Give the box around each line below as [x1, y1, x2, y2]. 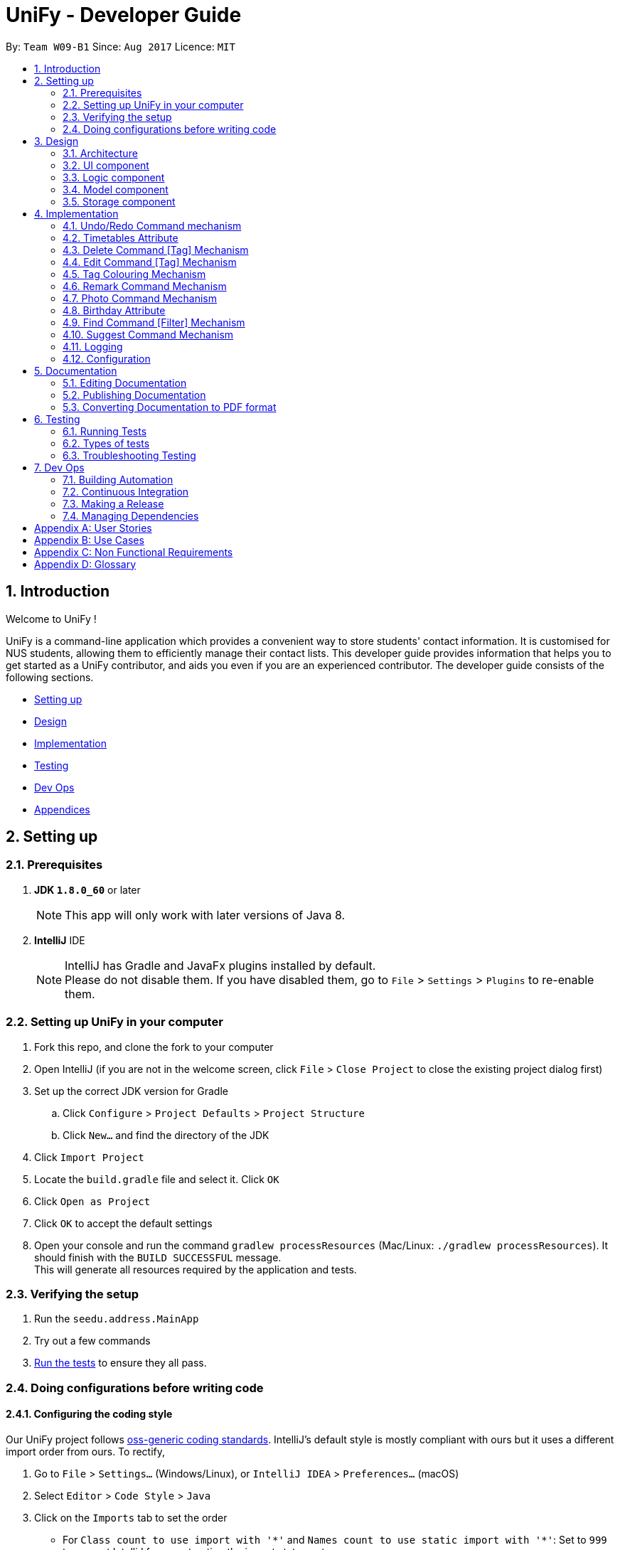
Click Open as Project [34, 1194, 151, 1207]
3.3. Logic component [63, 171, 165, 183]
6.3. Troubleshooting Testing [63, 449, 196, 461]
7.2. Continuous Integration [63, 485, 189, 498]
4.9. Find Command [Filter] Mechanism [63, 316, 245, 328]
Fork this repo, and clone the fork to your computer [34, 1040, 274, 1053]
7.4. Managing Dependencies [63, 509, 199, 522]
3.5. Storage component [63, 195, 176, 208]
